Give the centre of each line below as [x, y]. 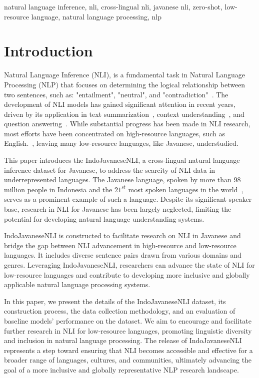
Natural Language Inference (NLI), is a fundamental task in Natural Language [124, 75]
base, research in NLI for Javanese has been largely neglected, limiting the [118, 209]
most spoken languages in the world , [186, 189]
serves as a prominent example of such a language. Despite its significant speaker [128, 199]
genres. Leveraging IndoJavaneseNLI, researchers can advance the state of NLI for [129, 265]
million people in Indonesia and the [58, 189]
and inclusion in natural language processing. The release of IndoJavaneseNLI [123, 340]
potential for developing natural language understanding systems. [104, 218]
